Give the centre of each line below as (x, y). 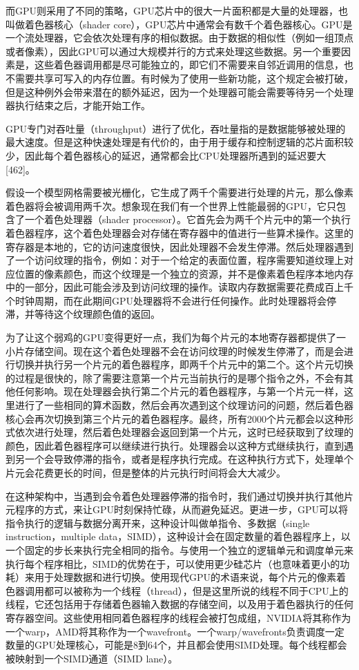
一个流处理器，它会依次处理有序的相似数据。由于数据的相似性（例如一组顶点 (179, 38)
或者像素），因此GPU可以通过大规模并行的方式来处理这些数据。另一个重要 (174, 51)
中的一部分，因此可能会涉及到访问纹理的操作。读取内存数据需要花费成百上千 (179, 287)
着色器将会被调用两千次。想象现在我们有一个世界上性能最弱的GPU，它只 (171, 205)
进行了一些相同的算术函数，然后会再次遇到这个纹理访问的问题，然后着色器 (184, 405)
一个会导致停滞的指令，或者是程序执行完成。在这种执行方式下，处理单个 (189, 459)
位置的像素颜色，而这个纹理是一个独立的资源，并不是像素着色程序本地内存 (184, 273)
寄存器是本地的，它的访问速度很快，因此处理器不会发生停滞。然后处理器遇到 (179, 246)
